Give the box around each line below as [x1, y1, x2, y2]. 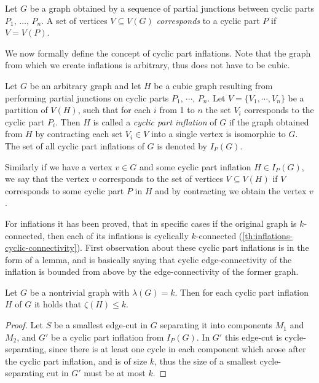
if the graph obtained [229, 115, 309, 128]
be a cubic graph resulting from [154, 79, 273, 92]
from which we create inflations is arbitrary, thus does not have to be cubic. [5, 58, 290, 71]
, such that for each [77, 103, 151, 116]
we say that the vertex [5, 172, 89, 185]
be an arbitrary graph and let [30, 79, 141, 92]
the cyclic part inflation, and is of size [5, 354, 148, 367]
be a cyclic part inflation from [51, 330, 164, 343]
